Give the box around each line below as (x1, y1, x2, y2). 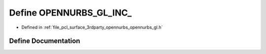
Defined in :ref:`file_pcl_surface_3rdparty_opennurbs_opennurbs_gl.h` (21, 24, 163, 30)
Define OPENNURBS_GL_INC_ (9, 7, 132, 18)
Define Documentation (9, 37, 80, 45)
